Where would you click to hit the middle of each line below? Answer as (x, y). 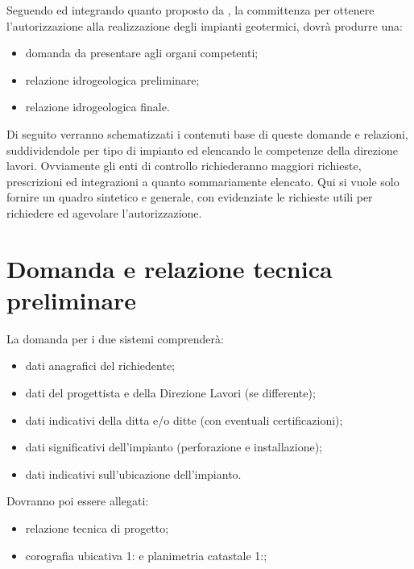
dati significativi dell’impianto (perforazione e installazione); (174, 447)
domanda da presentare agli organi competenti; (142, 53)
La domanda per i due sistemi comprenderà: (115, 338)
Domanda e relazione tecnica (170, 268)
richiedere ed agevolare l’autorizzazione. (104, 212)
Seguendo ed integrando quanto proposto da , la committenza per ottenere (190, 10)
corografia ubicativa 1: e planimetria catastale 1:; (146, 555)
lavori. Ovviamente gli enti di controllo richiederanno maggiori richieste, (184, 166)
